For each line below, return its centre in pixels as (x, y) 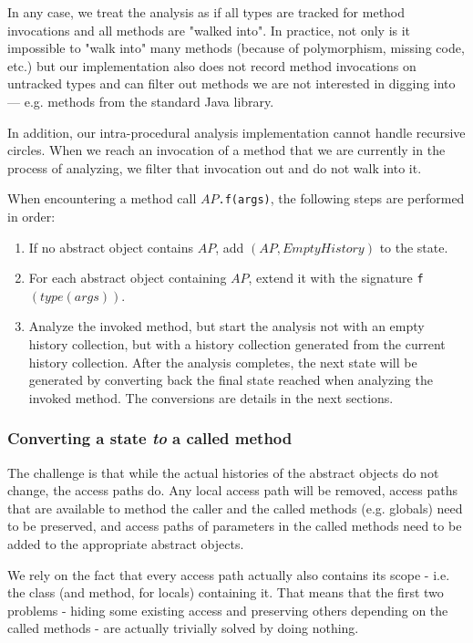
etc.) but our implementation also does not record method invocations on (212, 65)
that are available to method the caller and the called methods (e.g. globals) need (235, 508)
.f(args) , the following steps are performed (341, 198)
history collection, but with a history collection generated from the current (237, 344)
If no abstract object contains (111, 247)
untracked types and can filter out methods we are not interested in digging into (231, 83)
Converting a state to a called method (150, 438)
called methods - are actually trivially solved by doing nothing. (183, 628)
